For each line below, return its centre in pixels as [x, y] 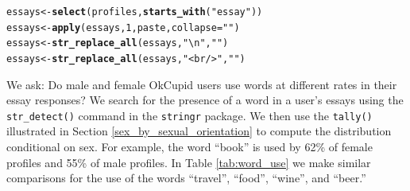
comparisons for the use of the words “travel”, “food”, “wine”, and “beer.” [186, 178]
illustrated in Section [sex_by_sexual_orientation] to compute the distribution [199, 131]
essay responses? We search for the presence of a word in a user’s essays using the [205, 100]
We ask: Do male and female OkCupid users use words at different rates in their [202, 84]
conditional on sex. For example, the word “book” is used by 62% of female [190, 147]
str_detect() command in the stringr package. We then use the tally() [190, 115]
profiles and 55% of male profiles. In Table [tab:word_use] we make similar [189, 162]
